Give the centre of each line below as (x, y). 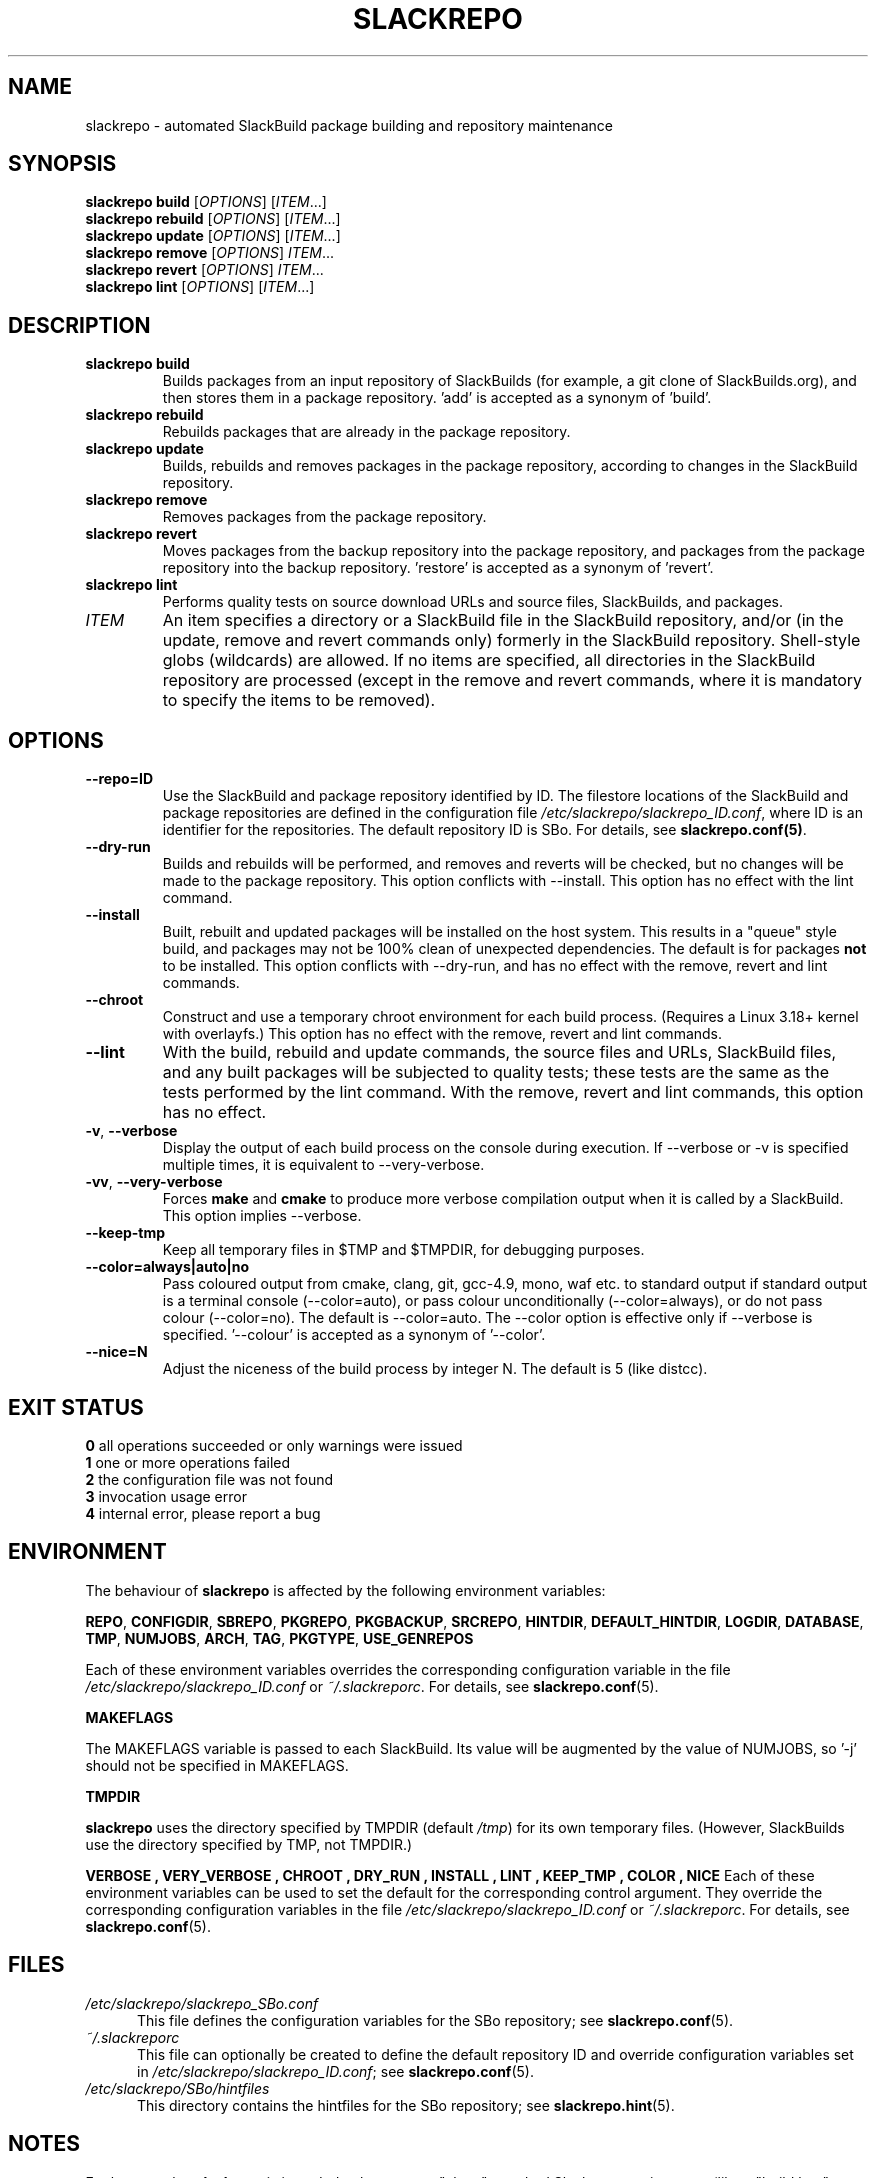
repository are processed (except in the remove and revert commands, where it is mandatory (512, 680)
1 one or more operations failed (188, 1462)
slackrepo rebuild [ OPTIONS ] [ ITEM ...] (213, 219)
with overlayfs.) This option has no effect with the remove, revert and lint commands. (442, 1034)
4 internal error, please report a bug (203, 1513)
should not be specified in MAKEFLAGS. (217, 1765)
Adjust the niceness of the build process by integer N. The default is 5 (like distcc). (435, 1369)
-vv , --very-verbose (154, 1182)
